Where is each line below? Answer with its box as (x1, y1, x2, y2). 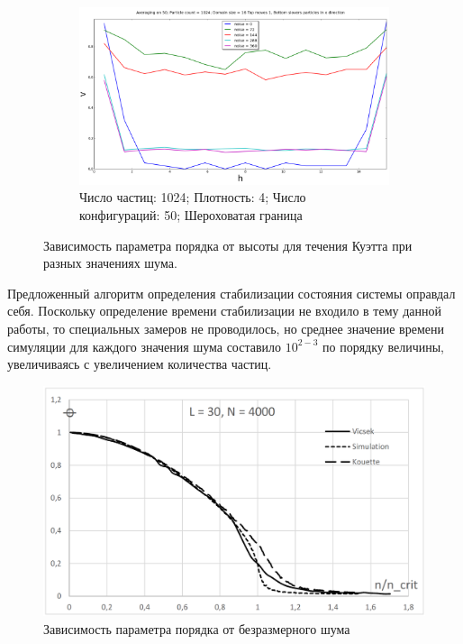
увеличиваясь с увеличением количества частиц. (7, 354, 272, 373)
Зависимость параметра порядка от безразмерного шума (43, 619, 350, 638)
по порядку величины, (322, 336, 445, 355)
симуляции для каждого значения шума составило (7, 336, 282, 355)
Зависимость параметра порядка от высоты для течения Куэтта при (43, 235, 413, 254)
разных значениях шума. (43, 253, 177, 272)
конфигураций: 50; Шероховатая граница (79, 206, 303, 225)
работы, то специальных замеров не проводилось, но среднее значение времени (7, 319, 444, 338)
